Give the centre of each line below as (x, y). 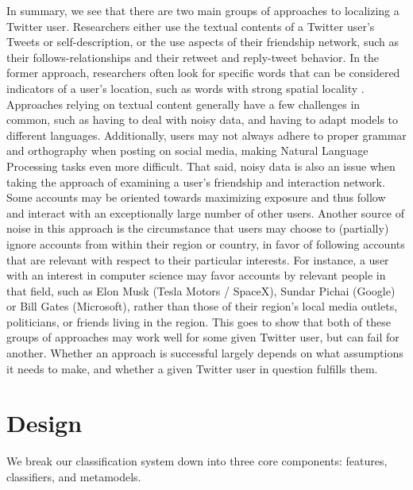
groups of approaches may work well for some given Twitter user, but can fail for (203, 337)
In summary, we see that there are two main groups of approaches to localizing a (203, 10)
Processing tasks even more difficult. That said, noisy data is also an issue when (201, 166)
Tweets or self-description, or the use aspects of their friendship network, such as (203, 42)
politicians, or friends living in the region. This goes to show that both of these (199, 321)
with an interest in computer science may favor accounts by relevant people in (196, 275)
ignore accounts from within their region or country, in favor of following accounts (206, 243)
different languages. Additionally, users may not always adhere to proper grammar (206, 135)
